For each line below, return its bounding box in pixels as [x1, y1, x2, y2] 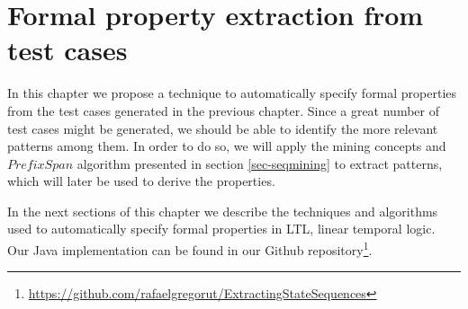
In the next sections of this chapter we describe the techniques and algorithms [7, 201, 438, 220]
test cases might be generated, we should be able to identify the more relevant [7, 119, 438, 137]
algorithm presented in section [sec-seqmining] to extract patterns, [76, 154, 443, 172]
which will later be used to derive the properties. [7, 172, 275, 190]
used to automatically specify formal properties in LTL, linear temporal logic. [7, 219, 436, 238]
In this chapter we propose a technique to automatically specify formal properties [7, 84, 457, 102]
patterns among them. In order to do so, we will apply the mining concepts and [7, 137, 446, 155]
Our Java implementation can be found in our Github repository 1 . [7, 238, 373, 259]
